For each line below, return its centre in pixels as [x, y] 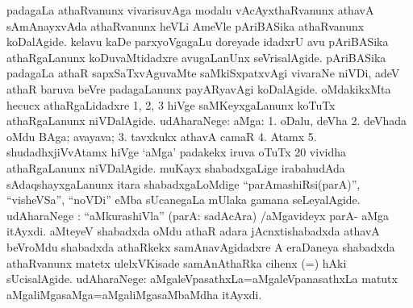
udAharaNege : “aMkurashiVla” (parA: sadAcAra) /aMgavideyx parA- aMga [198, 215]
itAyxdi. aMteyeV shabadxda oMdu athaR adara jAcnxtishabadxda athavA [193, 231]
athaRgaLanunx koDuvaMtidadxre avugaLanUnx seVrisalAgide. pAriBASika [196, 57]
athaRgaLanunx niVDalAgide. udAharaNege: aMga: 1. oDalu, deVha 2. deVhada [206, 121]
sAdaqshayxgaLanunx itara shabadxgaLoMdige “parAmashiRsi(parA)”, [184, 183]
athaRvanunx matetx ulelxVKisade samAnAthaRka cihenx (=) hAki [177, 262]
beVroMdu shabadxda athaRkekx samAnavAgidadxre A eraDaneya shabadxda [201, 246]
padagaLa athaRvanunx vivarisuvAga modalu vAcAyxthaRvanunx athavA [190, 10]
